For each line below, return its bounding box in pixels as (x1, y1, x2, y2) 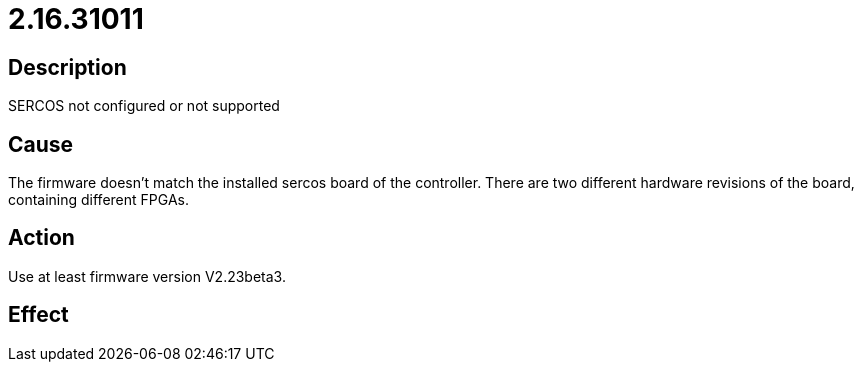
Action (8, 225, 75, 251)
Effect (8, 302, 69, 328)
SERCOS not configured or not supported (8, 97, 280, 115)
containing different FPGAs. (8, 191, 189, 209)
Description (8, 54, 127, 80)
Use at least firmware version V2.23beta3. (8, 267, 286, 285)
